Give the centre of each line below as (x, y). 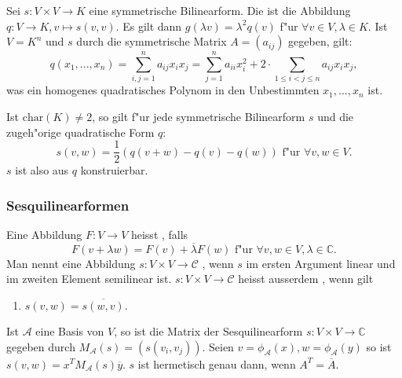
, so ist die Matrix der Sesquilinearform (208, 330)
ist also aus (42, 170)
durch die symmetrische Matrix (152, 41)
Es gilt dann (152, 26)
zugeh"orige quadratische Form (80, 132)
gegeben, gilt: (320, 41)
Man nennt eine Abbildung (71, 263)
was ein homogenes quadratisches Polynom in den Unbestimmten (163, 90)
